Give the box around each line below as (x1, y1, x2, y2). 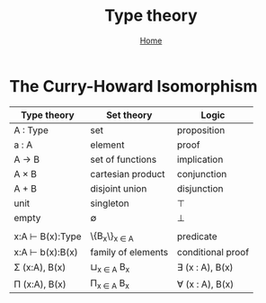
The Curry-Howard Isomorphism (9, 76, 258, 96)
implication (176, 153, 224, 165)
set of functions (90, 153, 157, 165)
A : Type (13, 123, 49, 136)
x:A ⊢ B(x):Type (13, 230, 83, 243)
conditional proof (176, 245, 250, 258)
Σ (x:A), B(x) (13, 262, 66, 274)
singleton (90, 197, 129, 209)
